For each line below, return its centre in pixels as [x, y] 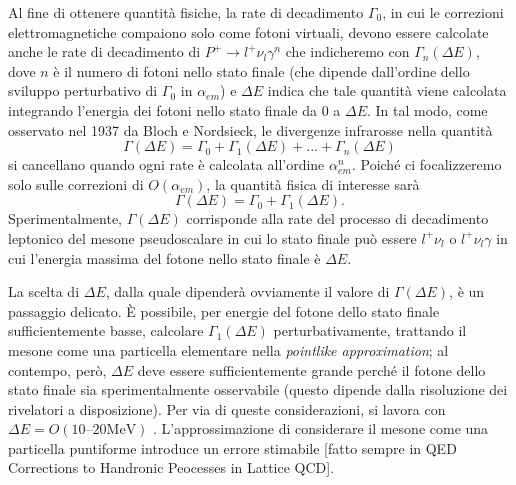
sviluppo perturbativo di [83, 90]
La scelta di [44, 291]
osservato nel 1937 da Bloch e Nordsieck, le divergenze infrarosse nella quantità [250, 129]
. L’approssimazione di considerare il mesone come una [321, 428]
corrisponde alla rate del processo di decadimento [337, 218]
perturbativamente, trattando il [370, 330]
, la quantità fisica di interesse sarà [313, 183]
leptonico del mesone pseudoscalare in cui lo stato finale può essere [212, 237]
